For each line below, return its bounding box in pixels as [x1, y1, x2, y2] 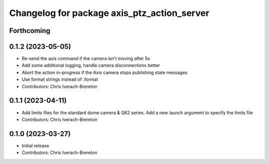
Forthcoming [9, 26, 50, 35]
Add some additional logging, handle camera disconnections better [21, 62, 160, 68]
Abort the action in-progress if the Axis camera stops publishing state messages [21, 69, 187, 75]
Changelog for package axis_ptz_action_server [9, 7, 209, 18]
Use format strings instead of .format [21, 76, 98, 82]
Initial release [21, 143, 49, 149]
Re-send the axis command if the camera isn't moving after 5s [21, 55, 150, 62]
